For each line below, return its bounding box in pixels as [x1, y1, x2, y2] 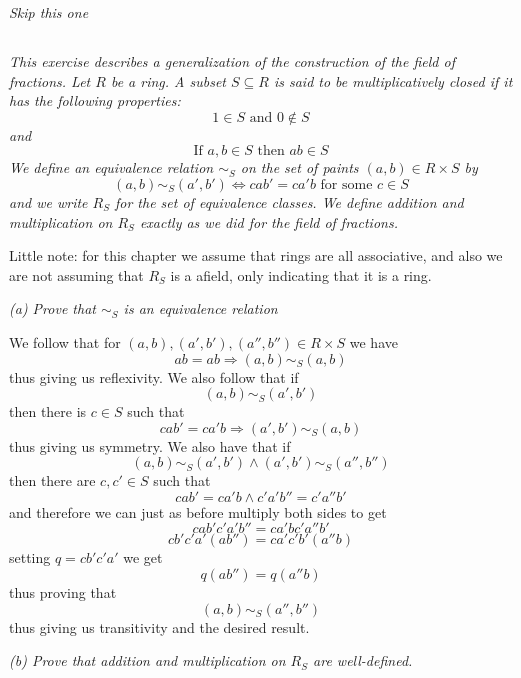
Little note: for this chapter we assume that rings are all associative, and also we [9, 245, 503, 266]
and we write [9, 191, 88, 212]
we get [123, 547, 163, 568]
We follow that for [9, 331, 121, 352]
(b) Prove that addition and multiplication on [9, 650, 286, 671]
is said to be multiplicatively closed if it [273, 70, 513, 91]
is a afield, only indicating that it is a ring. [170, 264, 432, 285]
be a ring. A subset [110, 70, 226, 91]
